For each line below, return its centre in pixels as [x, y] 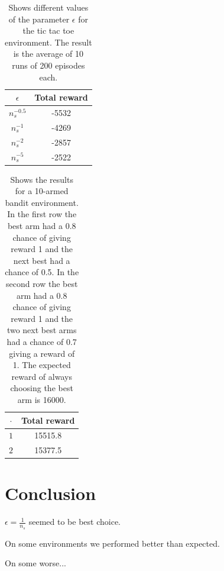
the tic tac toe [48, 30]
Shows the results [42, 179]
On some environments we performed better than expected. [112, 543]
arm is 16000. [42, 399]
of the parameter [39, 19]
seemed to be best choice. [75, 522]
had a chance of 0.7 [42, 341]
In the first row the [42, 214]
